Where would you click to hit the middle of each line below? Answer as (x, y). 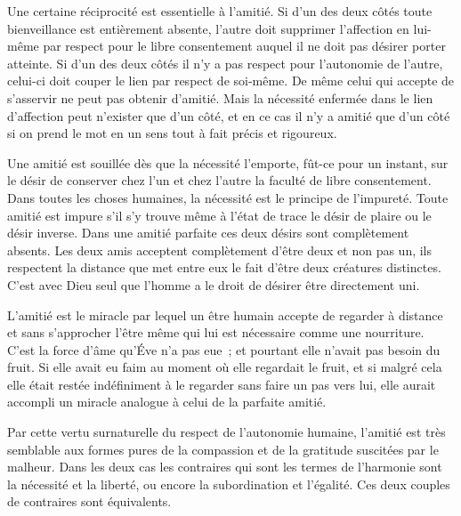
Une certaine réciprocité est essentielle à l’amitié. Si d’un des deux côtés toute (220, 11)
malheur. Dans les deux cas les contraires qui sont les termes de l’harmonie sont (225, 467)
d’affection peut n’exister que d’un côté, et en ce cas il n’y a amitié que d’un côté (229, 115)
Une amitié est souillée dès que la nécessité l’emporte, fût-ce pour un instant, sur (228, 162)
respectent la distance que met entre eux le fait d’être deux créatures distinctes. (224, 267)
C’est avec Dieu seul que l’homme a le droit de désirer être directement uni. (214, 284)
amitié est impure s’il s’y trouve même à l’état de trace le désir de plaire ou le (219, 215)
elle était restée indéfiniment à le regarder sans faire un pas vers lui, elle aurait (222, 384)
